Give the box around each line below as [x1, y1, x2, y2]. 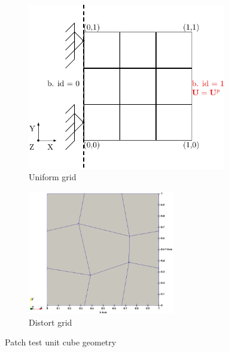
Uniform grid [29, 171, 77, 183]
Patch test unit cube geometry [5, 336, 117, 348]
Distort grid [29, 315, 72, 328]
